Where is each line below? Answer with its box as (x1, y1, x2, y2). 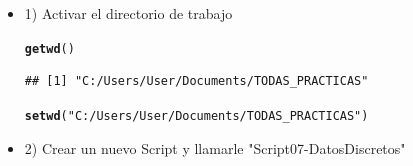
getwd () (24, 41, 75, 56)
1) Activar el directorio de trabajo (24, 3, 233, 23)
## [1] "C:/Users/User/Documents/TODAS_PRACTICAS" (24, 74, 369, 89)
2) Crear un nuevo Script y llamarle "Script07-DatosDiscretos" (24, 137, 406, 158)
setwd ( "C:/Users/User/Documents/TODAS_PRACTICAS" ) (24, 108, 369, 123)
